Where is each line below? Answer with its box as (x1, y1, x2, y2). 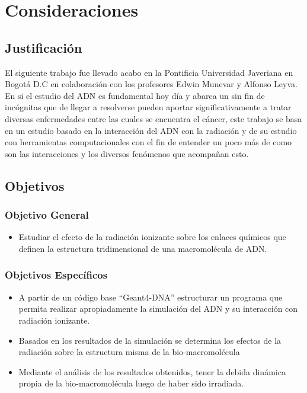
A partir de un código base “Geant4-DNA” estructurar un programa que (18, 290, 283, 303)
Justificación (5, 38, 82, 56)
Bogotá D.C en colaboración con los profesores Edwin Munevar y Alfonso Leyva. (5, 78, 298, 90)
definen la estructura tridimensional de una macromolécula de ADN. (18, 242, 267, 254)
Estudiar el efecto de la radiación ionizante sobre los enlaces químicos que (18, 231, 286, 243)
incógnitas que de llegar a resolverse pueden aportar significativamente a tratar (5, 101, 292, 113)
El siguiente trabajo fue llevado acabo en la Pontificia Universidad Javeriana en (5, 66, 293, 78)
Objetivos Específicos (5, 267, 108, 282)
